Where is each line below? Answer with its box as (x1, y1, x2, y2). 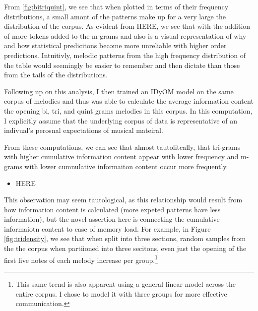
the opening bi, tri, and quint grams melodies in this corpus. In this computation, (4, 105, 253, 116)
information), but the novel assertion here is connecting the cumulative (4, 214, 220, 224)
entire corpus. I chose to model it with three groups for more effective (15, 288, 227, 299)
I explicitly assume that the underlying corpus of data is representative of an (4, 115, 237, 125)
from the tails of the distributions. (4, 69, 108, 80)
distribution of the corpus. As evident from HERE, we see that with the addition (4, 21, 251, 31)
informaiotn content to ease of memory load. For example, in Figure (4, 223, 211, 234)
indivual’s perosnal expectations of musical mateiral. (4, 125, 163, 135)
